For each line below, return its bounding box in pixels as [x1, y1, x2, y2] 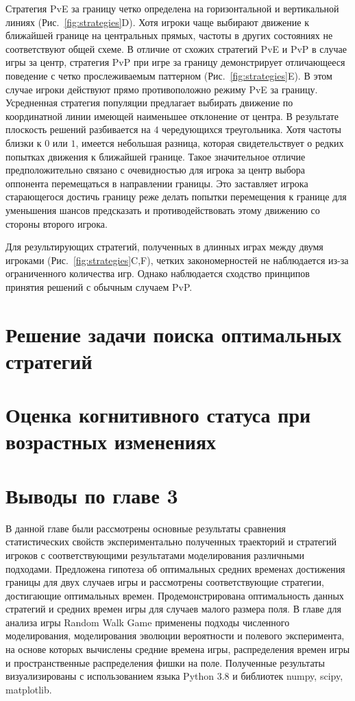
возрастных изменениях [5, 427, 217, 455]
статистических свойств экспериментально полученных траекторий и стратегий [5, 534, 337, 549]
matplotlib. [5, 682, 52, 696]
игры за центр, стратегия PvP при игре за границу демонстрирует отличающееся [5, 55, 345, 69]
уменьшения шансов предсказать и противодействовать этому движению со [5, 202, 320, 217]
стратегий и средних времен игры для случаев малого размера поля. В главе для [5, 602, 341, 616]
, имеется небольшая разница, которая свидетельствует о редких [75, 135, 344, 150]
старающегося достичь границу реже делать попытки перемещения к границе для [5, 189, 347, 204]
